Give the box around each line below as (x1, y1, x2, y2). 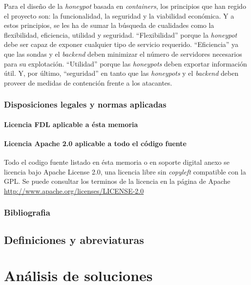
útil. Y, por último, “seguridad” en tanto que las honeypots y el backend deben (4, 68, 239, 78)
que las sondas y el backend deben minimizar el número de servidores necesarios (4, 48, 242, 59)
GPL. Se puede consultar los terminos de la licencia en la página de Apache (4, 176, 230, 186)
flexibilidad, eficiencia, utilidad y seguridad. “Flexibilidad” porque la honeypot (4, 29, 237, 40)
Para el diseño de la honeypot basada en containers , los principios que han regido (4, 1, 246, 11)
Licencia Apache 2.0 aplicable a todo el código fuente (4, 138, 187, 148)
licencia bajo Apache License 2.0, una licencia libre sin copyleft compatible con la (4, 166, 246, 176)
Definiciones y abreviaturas (4, 232, 144, 247)
